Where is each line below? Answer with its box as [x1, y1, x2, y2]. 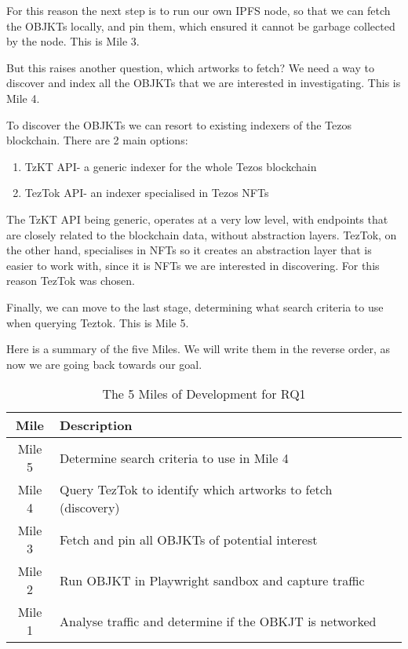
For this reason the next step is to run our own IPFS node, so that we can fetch [6, 2, 391, 18]
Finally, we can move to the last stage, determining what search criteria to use [6, 298, 384, 315]
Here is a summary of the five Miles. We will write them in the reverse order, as [6, 341, 391, 357]
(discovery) [59, 498, 120, 517]
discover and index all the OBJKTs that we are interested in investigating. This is [6, 75, 401, 91]
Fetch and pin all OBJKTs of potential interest [59, 530, 318, 549]
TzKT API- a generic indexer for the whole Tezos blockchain [24, 158, 317, 174]
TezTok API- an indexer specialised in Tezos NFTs [24, 184, 269, 201]
